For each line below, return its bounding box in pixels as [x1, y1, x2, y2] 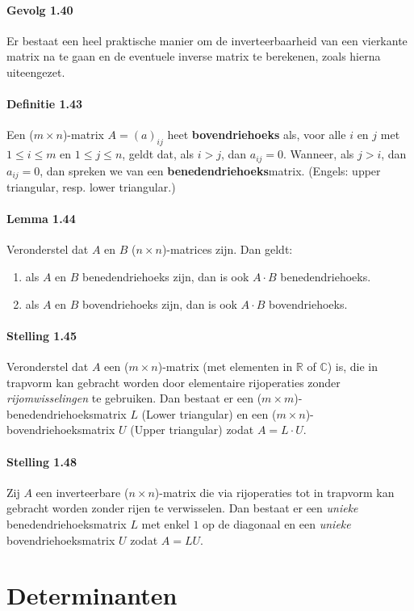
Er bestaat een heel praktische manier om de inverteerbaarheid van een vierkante [6, 32, 408, 48]
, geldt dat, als [122, 145, 194, 162]
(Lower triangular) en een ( [141, 405, 277, 422]
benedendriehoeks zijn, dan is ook [82, 268, 249, 285]
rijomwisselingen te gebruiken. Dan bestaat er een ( [6, 390, 262, 407]
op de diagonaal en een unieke [203, 516, 351, 532]
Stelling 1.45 [6, 327, 77, 343]
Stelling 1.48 [6, 453, 77, 470]
